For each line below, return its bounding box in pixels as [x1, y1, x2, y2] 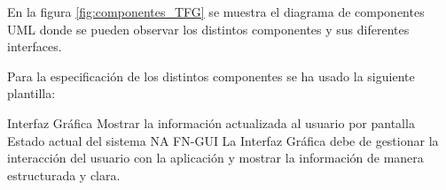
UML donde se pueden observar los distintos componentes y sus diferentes [7, 19, 410, 38]
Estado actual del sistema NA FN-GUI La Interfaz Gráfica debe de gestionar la [7, 131, 439, 149]
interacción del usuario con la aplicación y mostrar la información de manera [7, 148, 424, 167]
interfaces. [7, 37, 62, 56]
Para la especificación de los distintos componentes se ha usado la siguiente [7, 66, 415, 85]
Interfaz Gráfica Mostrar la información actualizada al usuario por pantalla [7, 113, 415, 132]
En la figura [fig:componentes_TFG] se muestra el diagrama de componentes [7, 3, 425, 20]
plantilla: [7, 84, 56, 103]
